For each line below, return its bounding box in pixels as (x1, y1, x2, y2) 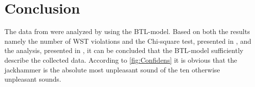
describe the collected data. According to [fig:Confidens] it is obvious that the (4, 54, 237, 65)
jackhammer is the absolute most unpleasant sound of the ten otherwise (4, 64, 220, 74)
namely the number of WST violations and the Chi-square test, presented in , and (4, 35, 252, 46)
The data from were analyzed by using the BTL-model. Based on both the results (4, 26, 250, 36)
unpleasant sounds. (4, 74, 61, 84)
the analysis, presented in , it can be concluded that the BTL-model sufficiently (4, 45, 244, 55)
